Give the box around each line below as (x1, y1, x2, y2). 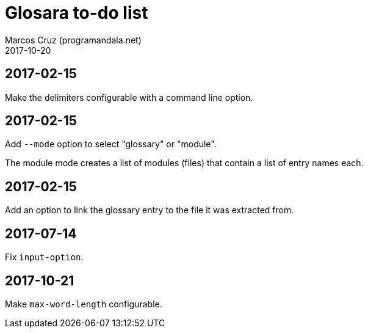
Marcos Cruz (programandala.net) (5, 34, 142, 45)
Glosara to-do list (5, 2, 148, 23)
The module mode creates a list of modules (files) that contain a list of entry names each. (5, 158, 364, 169)
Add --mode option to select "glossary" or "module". (5, 139, 217, 150)
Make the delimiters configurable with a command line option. (5, 92, 253, 103)
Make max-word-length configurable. (5, 298, 162, 309)
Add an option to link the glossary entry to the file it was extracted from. (5, 205, 294, 216)
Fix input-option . (5, 252, 84, 263)
